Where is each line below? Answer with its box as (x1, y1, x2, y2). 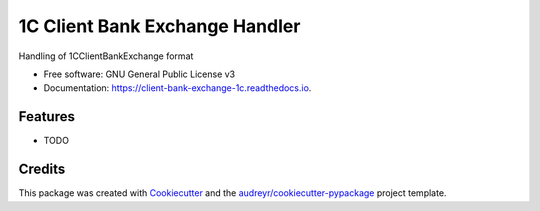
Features (18, 108, 75, 125)
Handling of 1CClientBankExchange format (18, 50, 194, 62)
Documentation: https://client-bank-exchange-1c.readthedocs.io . (43, 82, 312, 94)
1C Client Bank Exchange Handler (18, 15, 301, 37)
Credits (18, 161, 66, 178)
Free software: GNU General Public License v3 (43, 68, 236, 80)
